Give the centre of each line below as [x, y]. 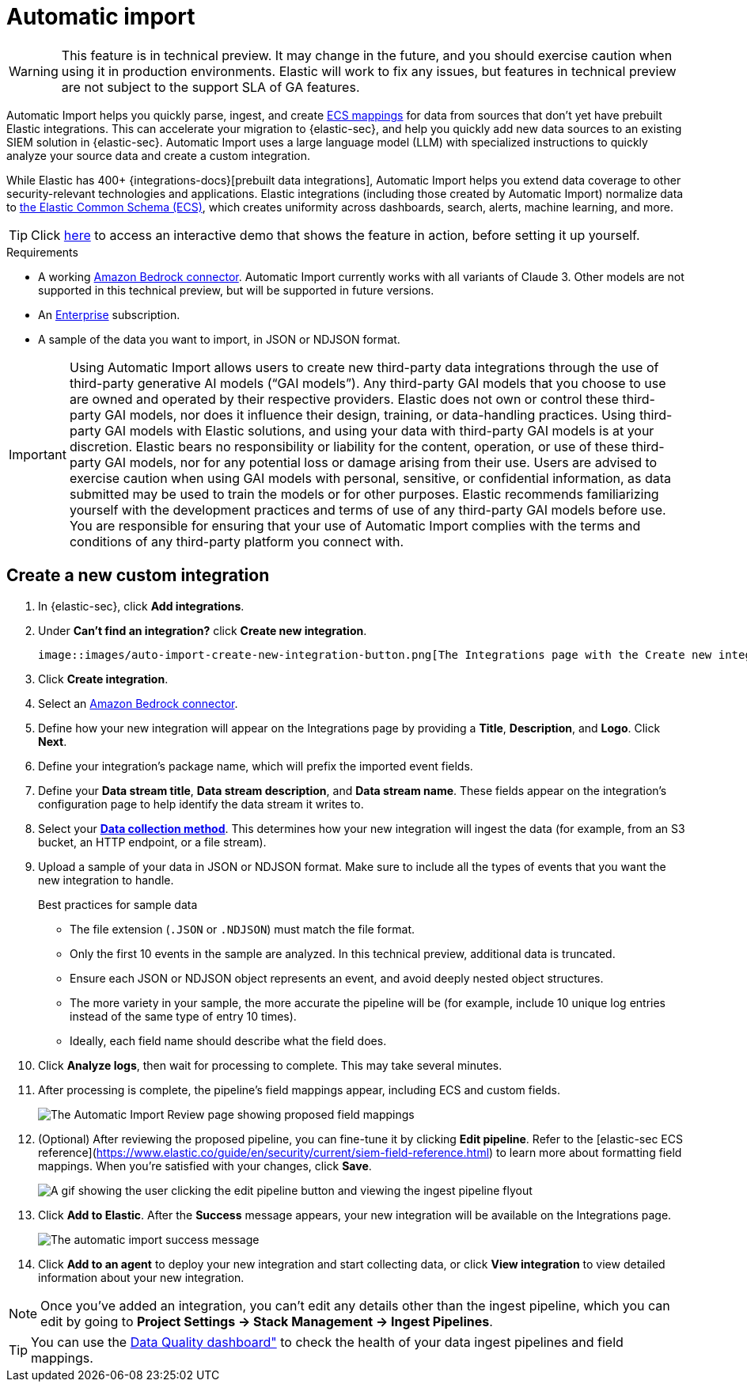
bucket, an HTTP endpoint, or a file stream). [152, 842]
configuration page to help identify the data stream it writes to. [201, 804]
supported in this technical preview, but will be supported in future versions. [236, 290]
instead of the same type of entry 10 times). [183, 1016]
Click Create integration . [103, 679]
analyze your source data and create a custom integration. [159, 155]
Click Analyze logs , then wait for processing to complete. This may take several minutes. [270, 1065]
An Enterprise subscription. [109, 314]
